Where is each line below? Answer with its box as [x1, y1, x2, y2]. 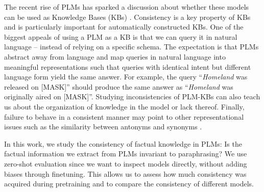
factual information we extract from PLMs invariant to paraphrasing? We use [4, 148, 247, 159]
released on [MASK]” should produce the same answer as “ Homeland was [4, 81, 233, 92]
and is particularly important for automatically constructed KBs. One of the [4, 21, 244, 32]
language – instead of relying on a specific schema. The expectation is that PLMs [4, 41, 259, 52]
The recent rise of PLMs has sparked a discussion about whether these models [4, 2, 249, 12]
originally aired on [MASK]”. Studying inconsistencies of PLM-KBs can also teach [4, 91, 260, 102]
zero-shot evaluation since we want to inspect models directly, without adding [4, 158, 247, 169]
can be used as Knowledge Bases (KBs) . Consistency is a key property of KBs [4, 11, 251, 22]
